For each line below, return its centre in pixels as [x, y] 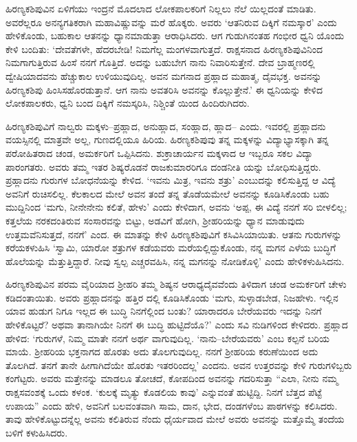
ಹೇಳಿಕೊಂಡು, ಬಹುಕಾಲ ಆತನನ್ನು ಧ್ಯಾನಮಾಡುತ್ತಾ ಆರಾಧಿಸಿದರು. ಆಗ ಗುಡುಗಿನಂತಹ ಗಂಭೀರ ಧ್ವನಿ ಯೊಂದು [175, 35]
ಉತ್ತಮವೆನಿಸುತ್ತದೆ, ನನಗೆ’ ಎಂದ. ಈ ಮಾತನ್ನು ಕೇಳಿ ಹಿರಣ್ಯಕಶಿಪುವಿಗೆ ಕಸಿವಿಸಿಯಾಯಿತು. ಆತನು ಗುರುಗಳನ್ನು [174, 234]
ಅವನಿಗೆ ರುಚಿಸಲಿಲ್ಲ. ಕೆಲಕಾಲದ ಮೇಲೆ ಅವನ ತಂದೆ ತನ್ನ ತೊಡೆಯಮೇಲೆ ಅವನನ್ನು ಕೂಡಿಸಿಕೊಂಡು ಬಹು [167, 193]
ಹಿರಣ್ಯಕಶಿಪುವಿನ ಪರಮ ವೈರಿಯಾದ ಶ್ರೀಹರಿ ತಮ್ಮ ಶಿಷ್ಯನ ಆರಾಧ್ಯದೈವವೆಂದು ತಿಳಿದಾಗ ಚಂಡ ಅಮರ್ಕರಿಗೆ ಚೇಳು [176, 284]
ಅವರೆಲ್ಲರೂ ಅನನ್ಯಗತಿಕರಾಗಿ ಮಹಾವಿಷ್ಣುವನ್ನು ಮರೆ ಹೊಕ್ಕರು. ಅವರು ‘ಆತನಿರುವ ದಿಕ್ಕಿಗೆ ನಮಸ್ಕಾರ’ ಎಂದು [171, 22]
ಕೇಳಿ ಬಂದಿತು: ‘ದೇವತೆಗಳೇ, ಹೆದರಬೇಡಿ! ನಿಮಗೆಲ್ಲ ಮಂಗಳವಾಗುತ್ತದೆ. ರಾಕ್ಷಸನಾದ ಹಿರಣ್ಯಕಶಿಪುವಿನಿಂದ [164, 49]
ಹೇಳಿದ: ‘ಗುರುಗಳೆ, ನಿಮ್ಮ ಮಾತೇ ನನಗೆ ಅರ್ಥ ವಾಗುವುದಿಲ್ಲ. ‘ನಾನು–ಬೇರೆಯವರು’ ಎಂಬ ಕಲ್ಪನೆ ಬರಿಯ [168, 338]
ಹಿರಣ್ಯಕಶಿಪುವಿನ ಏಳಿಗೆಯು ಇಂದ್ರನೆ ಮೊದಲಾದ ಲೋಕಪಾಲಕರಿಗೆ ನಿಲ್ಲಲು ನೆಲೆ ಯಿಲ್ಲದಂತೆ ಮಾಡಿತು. [161, 8]
